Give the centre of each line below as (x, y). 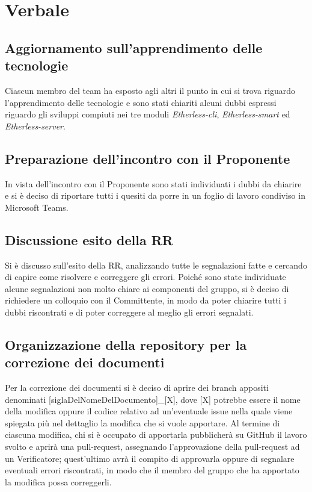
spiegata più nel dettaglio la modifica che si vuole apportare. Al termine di (142, 422)
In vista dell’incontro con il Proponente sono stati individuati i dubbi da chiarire (153, 183)
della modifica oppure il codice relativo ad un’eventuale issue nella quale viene (149, 411)
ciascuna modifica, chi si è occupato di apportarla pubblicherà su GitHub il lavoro (156, 434)
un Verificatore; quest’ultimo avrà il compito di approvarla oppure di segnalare (150, 458)
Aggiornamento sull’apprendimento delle (134, 47)
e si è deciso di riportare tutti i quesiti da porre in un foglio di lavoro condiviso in (155, 195)
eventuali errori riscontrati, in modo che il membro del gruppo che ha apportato (152, 470)
